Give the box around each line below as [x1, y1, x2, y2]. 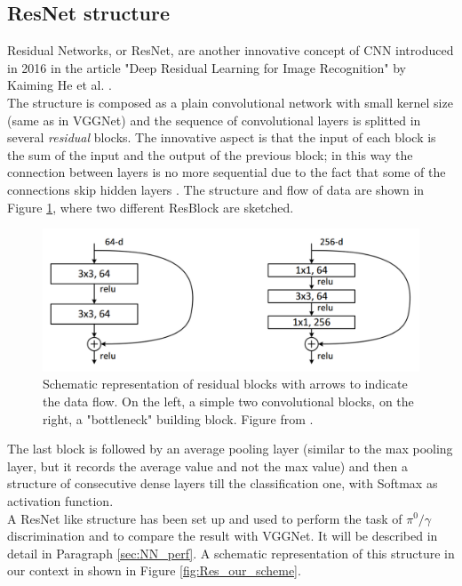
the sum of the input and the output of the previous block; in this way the [7, 145, 413, 164]
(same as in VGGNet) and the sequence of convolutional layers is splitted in [7, 110, 421, 129]
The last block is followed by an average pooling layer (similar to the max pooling [7, 439, 453, 458]
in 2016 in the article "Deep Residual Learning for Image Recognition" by [7, 58, 406, 76]
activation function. [7, 491, 114, 510]
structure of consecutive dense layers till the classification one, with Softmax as [7, 474, 438, 493]
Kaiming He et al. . [7, 76, 112, 94]
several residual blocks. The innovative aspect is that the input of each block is [7, 128, 436, 147]
